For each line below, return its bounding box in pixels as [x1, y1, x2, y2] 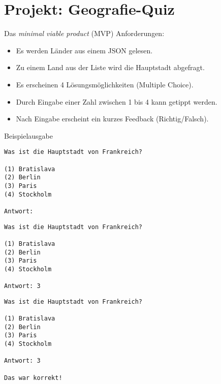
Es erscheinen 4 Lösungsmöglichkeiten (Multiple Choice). [16, 79, 194, 89]
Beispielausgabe [4, 130, 53, 141]
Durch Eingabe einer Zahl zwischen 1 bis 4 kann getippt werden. [16, 96, 217, 107]
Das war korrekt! [4, 374, 62, 381]
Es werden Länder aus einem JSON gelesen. [16, 45, 153, 55]
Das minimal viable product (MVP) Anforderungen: [4, 28, 165, 39]
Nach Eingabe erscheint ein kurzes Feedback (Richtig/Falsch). [16, 113, 209, 124]
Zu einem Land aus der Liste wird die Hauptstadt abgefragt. [16, 62, 205, 73]
